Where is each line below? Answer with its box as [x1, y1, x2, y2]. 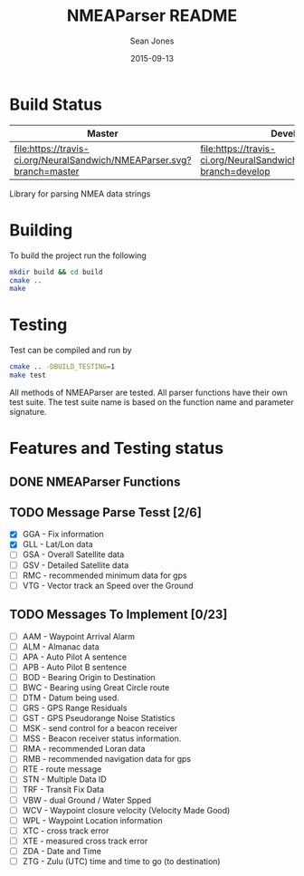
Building [9, 219, 73, 240]
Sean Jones [129, 35, 175, 46]
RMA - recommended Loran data [22, 744, 146, 755]
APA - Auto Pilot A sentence [22, 651, 128, 662]
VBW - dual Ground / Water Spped [22, 794, 152, 805]
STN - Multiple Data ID [22, 774, 107, 785]
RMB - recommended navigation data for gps [22, 754, 192, 765]
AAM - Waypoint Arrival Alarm [22, 631, 136, 641]
